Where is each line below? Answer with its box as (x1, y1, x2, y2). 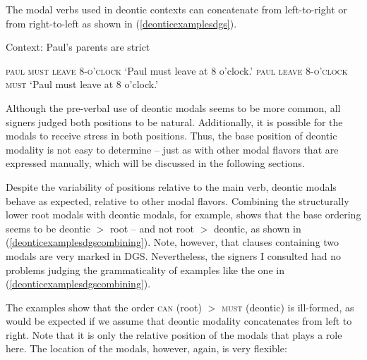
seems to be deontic (6, 221, 90, 235)
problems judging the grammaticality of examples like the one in (6, 262, 284, 277)
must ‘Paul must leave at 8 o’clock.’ (6, 77, 158, 92)
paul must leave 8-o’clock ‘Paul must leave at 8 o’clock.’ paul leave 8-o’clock (6, 63, 348, 77)
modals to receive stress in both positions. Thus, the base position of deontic (6, 128, 337, 143)
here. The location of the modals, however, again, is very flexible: (6, 341, 287, 356)
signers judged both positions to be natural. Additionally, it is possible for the (6, 114, 343, 129)
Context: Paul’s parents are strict (6, 39, 150, 54)
